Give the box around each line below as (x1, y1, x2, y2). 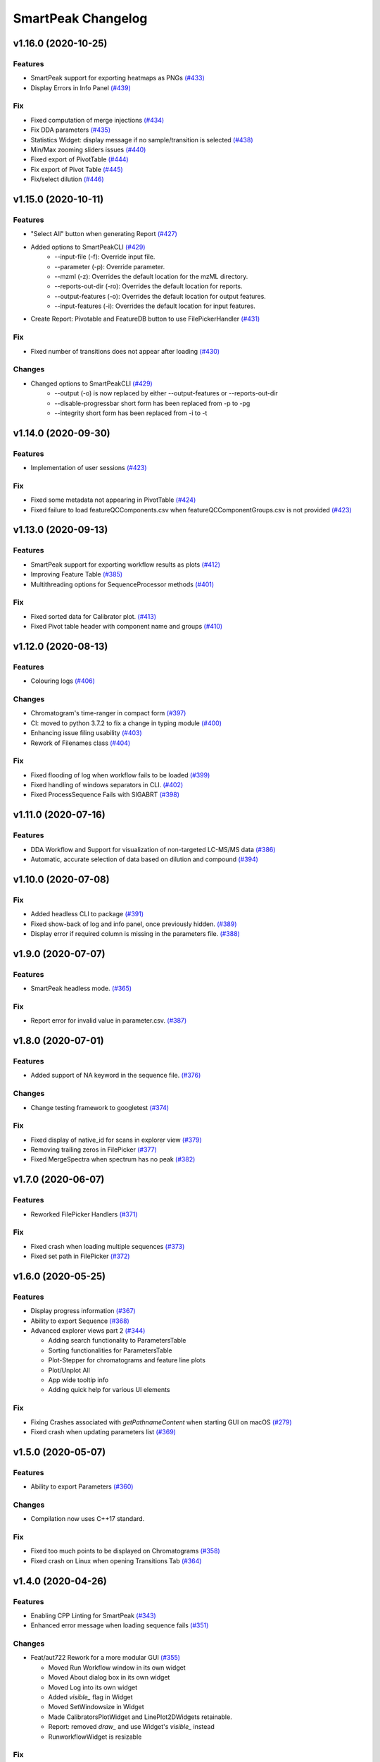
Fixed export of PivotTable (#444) (30, 155, 129, 164)
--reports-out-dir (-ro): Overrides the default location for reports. (54, 282, 243, 290)
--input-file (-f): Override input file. (54, 252, 156, 261)
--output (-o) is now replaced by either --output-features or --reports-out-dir (54, 389, 278, 398)
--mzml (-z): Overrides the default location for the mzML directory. (54, 272, 248, 281)
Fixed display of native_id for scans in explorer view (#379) (30, 1135, 202, 1144)
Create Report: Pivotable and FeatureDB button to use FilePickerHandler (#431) (30, 314, 260, 324)
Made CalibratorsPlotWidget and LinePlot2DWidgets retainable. (48, 1713, 232, 1721)
